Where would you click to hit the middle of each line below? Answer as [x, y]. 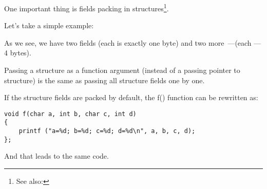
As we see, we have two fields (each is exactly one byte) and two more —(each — [133, 42]
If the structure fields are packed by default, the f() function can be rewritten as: [131, 97]
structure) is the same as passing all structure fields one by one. [104, 80]
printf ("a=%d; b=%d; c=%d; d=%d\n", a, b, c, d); [107, 131]
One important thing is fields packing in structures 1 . [87, 7]
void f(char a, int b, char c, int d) [70, 114]
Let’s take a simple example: [49, 25]
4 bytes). [18, 53]
